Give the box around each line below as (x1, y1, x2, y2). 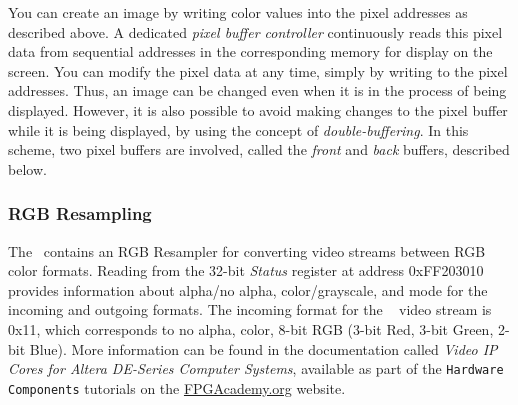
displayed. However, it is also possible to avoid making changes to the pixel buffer (8, 99, 508, 120)
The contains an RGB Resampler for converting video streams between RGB (8, 240, 486, 261)
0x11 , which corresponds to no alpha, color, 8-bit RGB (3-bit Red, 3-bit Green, (8, 318, 494, 339)
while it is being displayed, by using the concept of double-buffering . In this (8, 119, 469, 140)
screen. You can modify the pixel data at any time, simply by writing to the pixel (8, 60, 508, 81)
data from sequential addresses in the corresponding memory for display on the (8, 41, 493, 62)
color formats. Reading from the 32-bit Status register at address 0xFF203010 (8, 260, 484, 281)
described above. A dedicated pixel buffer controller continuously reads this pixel (8, 21, 503, 42)
